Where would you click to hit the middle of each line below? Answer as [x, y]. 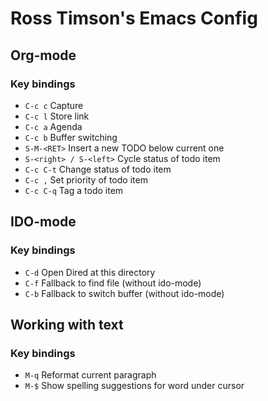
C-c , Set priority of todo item [86, 179]
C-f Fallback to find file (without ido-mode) [113, 283]
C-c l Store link [57, 116]
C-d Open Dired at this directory [90, 272]
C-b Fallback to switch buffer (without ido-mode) [124, 293]
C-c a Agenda [53, 126]
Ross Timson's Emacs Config [134, 18]
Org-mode [43, 55]
